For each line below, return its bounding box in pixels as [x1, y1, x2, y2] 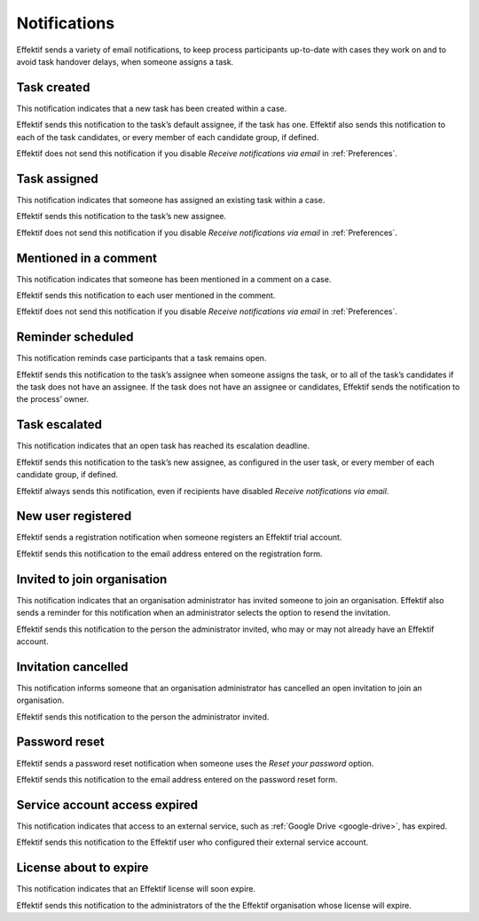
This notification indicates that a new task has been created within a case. [16, 103, 287, 114]
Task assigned [16, 171, 99, 186]
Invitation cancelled [16, 659, 129, 674]
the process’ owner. [16, 394, 89, 405]
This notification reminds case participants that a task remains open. [16, 353, 267, 364]
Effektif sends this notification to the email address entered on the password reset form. [16, 774, 338, 784]
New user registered [16, 508, 132, 523]
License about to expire [16, 861, 149, 876]
